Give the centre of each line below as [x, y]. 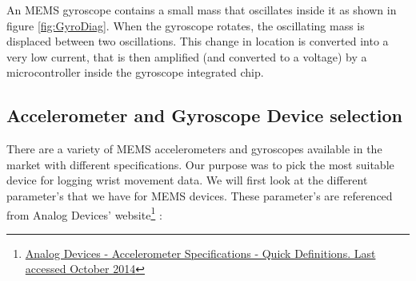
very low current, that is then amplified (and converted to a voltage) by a [187, 56]
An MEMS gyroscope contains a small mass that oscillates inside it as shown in [202, 10]
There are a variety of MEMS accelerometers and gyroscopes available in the [194, 149]
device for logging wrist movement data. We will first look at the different [187, 180]
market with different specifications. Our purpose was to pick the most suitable [200, 164]
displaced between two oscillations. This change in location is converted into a [198, 41]
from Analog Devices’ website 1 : [84, 213]
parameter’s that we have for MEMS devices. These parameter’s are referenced [200, 195]
